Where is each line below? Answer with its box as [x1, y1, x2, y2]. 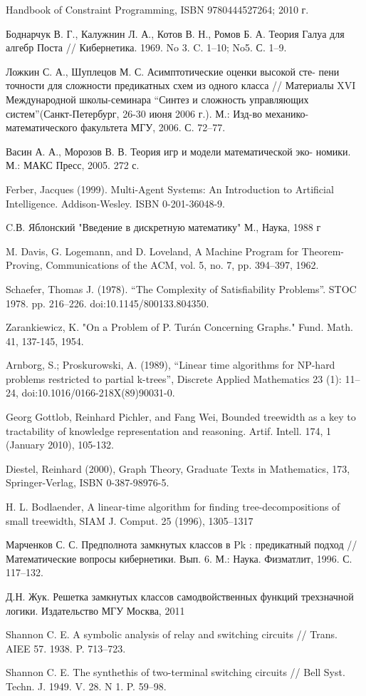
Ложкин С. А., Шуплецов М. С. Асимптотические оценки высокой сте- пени [6, 63, 340, 78]
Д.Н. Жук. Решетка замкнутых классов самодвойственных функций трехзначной [6, 589, 354, 603]
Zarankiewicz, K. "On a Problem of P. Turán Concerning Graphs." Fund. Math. [6, 319, 353, 334]
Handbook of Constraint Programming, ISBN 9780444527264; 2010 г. [6, 2, 309, 16]
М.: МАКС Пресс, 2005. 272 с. [6, 158, 140, 173]
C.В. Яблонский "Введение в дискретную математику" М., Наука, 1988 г [6, 220, 321, 235]
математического [6, 120, 78, 135]
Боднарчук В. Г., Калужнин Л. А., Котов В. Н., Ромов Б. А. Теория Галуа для [6, 26, 345, 41]
